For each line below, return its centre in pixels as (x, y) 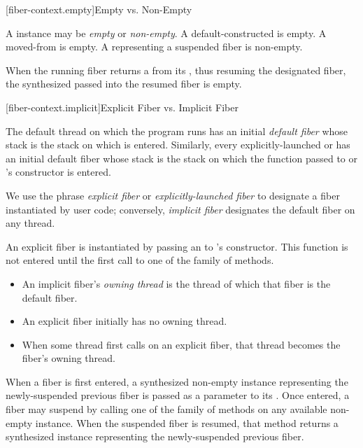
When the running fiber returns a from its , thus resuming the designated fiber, (176, 70)
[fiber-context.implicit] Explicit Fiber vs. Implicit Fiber (122, 107)
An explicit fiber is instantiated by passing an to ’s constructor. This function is (177, 246)
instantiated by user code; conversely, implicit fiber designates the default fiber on (180, 209)
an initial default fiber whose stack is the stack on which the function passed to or (181, 158)
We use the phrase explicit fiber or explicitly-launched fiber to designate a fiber (173, 195)
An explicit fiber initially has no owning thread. (124, 321)
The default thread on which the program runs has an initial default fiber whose (177, 131)
